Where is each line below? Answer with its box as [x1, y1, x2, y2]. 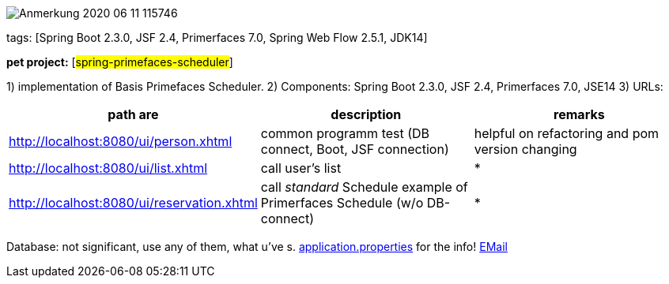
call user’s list [260, 160, 342, 176]
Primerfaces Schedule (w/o [260, 195, 424, 211]
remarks [554, 106, 605, 122]
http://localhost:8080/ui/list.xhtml [9, 160, 208, 176]
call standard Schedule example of [260, 179, 468, 195]
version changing [474, 141, 577, 157]
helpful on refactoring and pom [474, 125, 660, 141]
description [331, 106, 402, 122]
